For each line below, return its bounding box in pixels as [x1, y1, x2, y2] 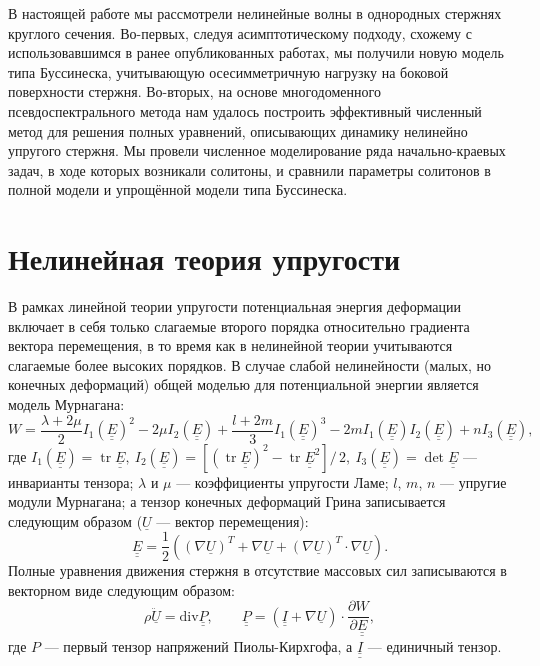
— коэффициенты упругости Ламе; [176, 471, 389, 492]
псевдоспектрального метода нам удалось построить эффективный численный [8, 100, 482, 121]
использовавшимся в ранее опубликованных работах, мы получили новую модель [8, 42, 504, 63]
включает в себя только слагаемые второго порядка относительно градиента [8, 315, 470, 336]
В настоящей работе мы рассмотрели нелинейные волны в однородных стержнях [8, 3, 502, 23]
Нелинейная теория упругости [8, 238, 401, 279]
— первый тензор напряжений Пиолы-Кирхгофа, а [44, 635, 353, 656]
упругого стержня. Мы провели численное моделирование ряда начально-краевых [8, 140, 506, 161]
